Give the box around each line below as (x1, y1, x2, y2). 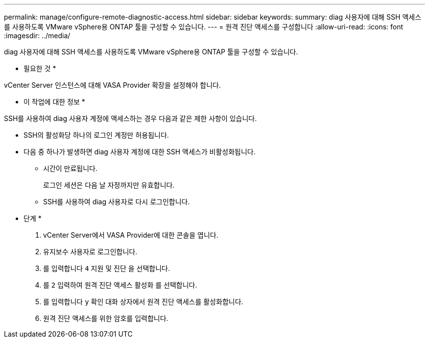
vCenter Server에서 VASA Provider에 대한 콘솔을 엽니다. (43, 231, 218, 239)
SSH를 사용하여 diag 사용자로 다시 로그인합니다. (43, 197, 190, 206)
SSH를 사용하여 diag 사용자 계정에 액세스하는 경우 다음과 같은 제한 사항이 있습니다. (4, 114, 257, 122)
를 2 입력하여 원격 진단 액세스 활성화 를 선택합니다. (43, 281, 197, 289)
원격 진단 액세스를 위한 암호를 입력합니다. (43, 314, 168, 322)
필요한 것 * (24, 64, 56, 73)
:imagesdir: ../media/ (4, 31, 71, 40)
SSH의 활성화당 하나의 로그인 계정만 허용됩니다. (24, 131, 169, 139)
